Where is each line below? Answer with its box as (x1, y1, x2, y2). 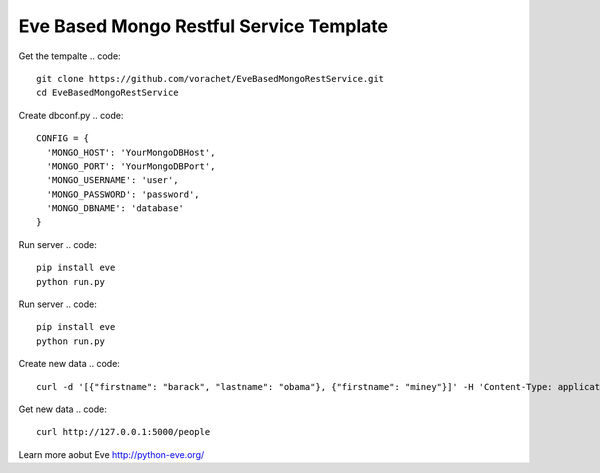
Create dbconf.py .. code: (18, 109, 124, 121)
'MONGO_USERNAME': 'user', (46, 175, 179, 186)
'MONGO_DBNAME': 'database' (46, 203, 185, 214)
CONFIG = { (36, 133, 90, 144)
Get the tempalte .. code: (18, 50, 121, 62)
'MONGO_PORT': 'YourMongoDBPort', (46, 160, 216, 172)
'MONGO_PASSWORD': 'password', (46, 188, 200, 200)
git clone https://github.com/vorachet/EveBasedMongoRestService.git (36, 73, 385, 84)
